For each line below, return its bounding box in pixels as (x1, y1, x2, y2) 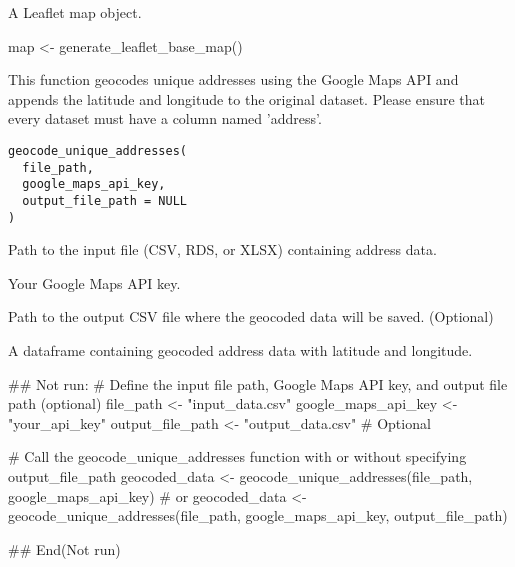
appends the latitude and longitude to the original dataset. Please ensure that (8, 88, 486, 109)
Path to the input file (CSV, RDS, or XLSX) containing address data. (8, 239, 437, 260)
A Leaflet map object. (8, 2, 142, 22)
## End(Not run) (8, 538, 121, 559)
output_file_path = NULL (22, 193, 187, 208)
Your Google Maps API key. (8, 272, 181, 293)
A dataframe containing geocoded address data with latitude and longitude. (8, 340, 473, 361)
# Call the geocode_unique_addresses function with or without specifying (8, 446, 467, 467)
